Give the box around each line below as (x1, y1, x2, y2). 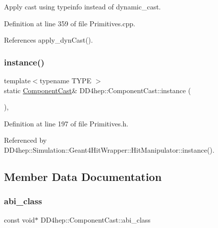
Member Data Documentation (4, 169, 162, 184)
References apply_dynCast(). (4, 35, 93, 45)
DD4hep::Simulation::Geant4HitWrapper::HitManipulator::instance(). (4, 144, 215, 155)
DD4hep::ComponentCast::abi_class (40, 214, 151, 225)
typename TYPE (40, 75, 92, 85)
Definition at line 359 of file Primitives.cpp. (4, 18, 135, 28)
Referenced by (4, 135, 47, 145)
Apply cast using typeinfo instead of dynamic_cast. (4, 1, 161, 11)
